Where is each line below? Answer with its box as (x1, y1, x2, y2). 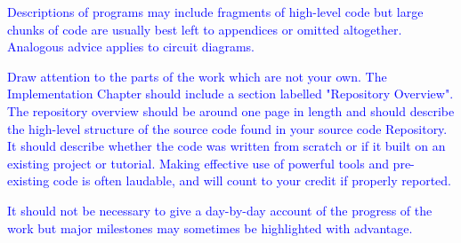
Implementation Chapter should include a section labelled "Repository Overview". (7, 84, 454, 103)
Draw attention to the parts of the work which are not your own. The (7, 67, 387, 85)
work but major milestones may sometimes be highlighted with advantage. (7, 218, 413, 237)
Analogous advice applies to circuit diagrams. (7, 37, 255, 56)
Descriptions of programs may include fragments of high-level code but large (7, 3, 424, 20)
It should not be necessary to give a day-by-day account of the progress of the (7, 200, 433, 219)
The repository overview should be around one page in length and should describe (7, 101, 455, 120)
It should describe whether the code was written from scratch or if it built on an (7, 137, 446, 155)
